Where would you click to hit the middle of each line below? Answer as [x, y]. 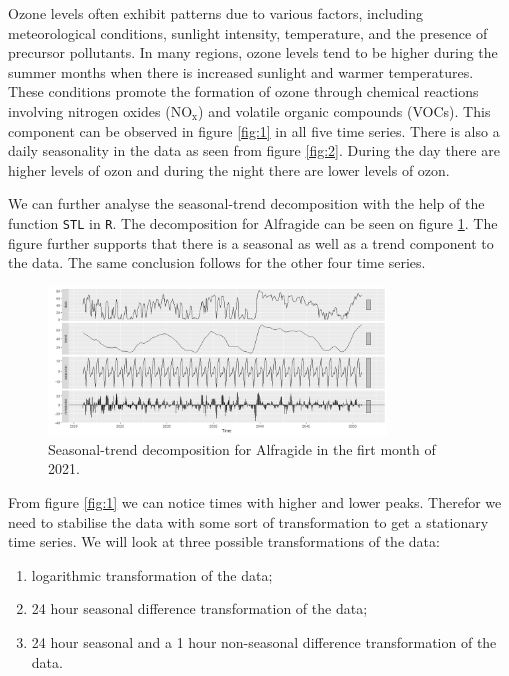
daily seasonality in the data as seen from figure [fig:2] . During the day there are [254, 150]
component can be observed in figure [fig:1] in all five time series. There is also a [254, 130]
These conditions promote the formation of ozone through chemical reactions [243, 91]
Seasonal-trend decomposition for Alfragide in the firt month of [242, 448]
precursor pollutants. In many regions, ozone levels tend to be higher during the [253, 52]
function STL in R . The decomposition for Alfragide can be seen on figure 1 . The [253, 222]
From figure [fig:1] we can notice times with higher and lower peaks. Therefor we [255, 501]
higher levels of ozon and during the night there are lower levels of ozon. [229, 169]
